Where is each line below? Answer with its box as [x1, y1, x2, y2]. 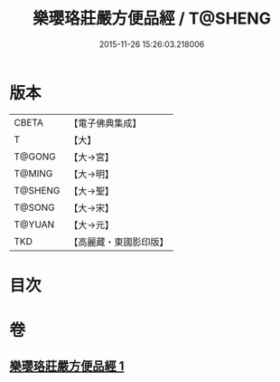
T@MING [14, 167, 53, 179]
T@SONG [14, 201, 56, 214]
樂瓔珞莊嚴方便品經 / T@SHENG [33, 8, 271, 29]
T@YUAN [14, 218, 55, 231]
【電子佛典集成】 [69, 117, 142, 129]
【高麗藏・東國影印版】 [69, 235, 169, 248]
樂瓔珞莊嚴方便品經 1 [9, 358, 125, 374]
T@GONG [14, 150, 56, 163]
